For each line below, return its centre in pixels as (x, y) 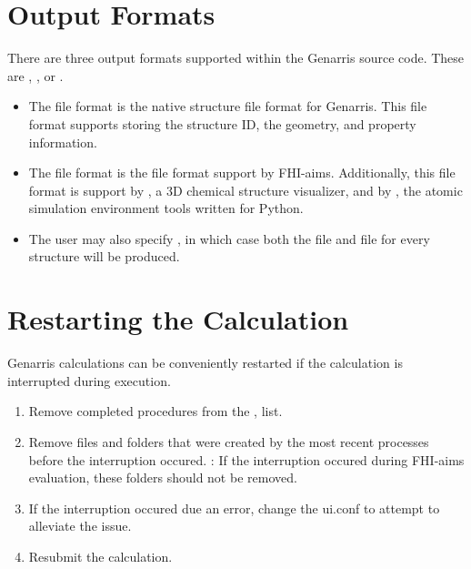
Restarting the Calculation (178, 319)
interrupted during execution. (89, 380)
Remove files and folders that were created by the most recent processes (229, 441)
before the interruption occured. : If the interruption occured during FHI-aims (246, 459)
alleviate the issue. (80, 526)
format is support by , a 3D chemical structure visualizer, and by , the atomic (246, 190)
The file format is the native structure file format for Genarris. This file (228, 106)
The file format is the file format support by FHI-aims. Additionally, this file (242, 173)
